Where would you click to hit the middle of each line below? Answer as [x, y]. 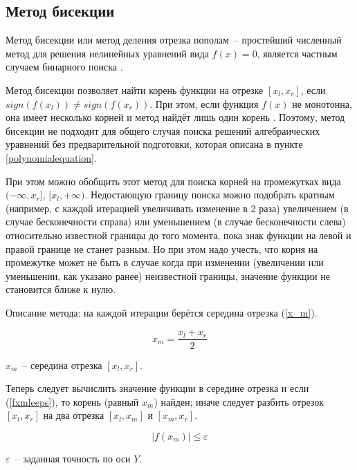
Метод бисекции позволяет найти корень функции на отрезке [135, 90]
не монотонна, [322, 103]
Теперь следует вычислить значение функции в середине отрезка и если [157, 388]
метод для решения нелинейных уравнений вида [107, 53]
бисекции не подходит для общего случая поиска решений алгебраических [163, 130]
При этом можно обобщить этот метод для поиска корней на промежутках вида [173, 181]
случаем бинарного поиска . [64, 67]
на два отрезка [74, 415]
